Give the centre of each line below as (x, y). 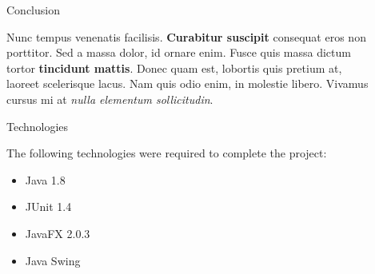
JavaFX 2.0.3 (58, 233)
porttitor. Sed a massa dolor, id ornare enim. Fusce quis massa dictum (179, 52)
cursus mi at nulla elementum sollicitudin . (110, 99)
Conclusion (33, 10)
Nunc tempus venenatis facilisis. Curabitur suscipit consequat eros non (186, 36)
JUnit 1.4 (48, 206)
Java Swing (53, 260)
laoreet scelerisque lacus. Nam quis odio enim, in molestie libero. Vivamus (187, 83)
